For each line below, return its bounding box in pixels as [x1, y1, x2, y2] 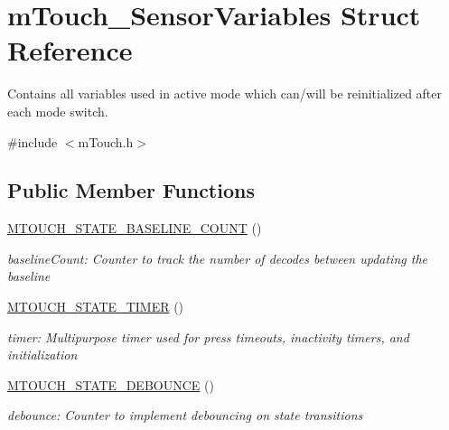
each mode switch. [7, 101, 108, 120]
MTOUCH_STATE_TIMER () [7, 297, 184, 316]
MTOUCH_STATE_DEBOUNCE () [7, 375, 214, 394]
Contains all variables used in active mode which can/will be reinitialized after [7, 84, 443, 103]
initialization [7, 345, 78, 364]
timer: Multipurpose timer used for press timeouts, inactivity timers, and [7, 327, 409, 346]
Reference [7, 32, 133, 69]
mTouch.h [78, 132, 134, 151]
